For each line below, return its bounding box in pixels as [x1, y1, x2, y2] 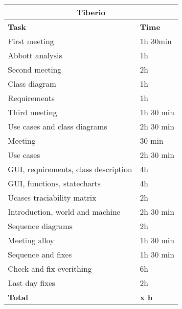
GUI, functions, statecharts [8, 178, 101, 189]
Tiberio [76, 6, 106, 18]
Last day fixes [8, 277, 55, 288]
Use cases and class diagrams [8, 121, 107, 132]
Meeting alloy [8, 234, 54, 246]
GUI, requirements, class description [8, 163, 132, 175]
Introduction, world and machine [8, 206, 120, 217]
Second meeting [8, 64, 62, 75]
